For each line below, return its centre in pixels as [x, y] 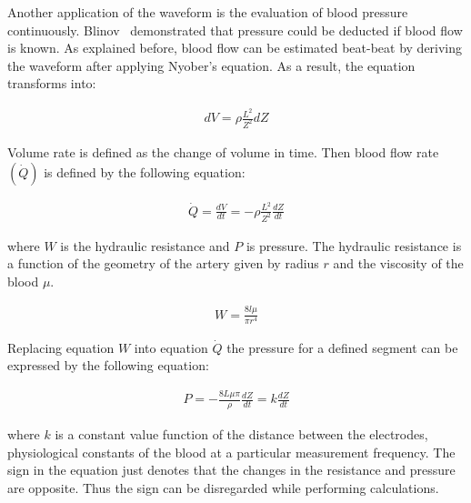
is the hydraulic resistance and [145, 245]
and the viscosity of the [398, 263]
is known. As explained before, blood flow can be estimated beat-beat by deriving [235, 48]
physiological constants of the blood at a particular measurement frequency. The [231, 452]
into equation [171, 347]
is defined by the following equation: [145, 171]
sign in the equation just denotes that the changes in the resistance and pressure [231, 470]
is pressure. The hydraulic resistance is [354, 245]
